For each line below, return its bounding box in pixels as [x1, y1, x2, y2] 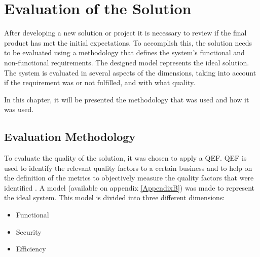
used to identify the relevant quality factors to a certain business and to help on [4, 162, 252, 173]
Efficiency [16, 243, 46, 254]
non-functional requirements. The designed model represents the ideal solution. [4, 57, 249, 67]
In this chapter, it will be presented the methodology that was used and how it [4, 94, 249, 104]
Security [16, 226, 42, 237]
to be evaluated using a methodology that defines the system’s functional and [4, 47, 245, 58]
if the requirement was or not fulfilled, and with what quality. [4, 77, 196, 88]
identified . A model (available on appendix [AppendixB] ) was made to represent [4, 182, 254, 193]
